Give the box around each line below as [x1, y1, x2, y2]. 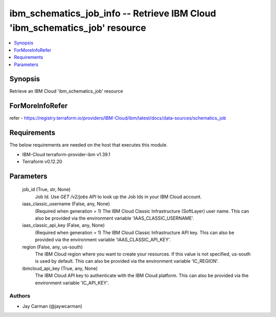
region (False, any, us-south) [22, 244, 83, 250]
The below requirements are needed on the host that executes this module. [9, 142, 168, 148]
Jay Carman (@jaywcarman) [22, 303, 83, 309]
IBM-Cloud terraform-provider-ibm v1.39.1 [22, 151, 111, 157]
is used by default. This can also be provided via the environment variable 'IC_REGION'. [35, 258, 219, 264]
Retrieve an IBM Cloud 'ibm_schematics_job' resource [9, 88, 123, 94]
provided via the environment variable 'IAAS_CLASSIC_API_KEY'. [35, 237, 171, 243]
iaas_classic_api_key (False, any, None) [22, 222, 105, 228]
